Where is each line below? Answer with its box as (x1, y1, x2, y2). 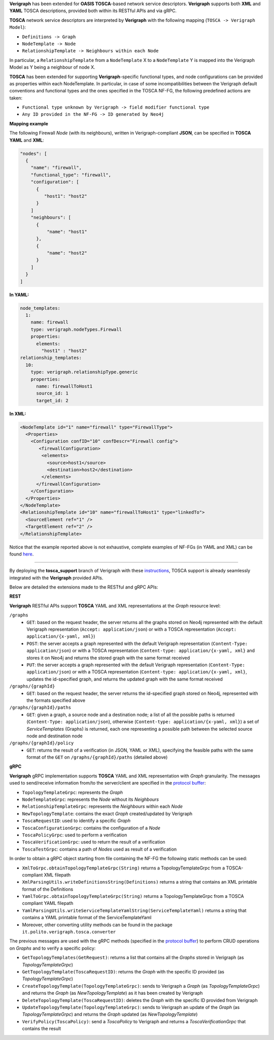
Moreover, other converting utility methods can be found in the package (22, 922, 173, 928)
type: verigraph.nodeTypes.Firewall (30, 327, 122, 332)
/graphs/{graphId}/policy (9, 740, 74, 746)
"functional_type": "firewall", (30, 172, 112, 178)
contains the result (22, 1026, 61, 1032)
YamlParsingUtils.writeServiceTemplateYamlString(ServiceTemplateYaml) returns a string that (22, 907, 247, 914)
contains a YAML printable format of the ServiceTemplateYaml (22, 915, 152, 921)
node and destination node (26, 733, 83, 739)
